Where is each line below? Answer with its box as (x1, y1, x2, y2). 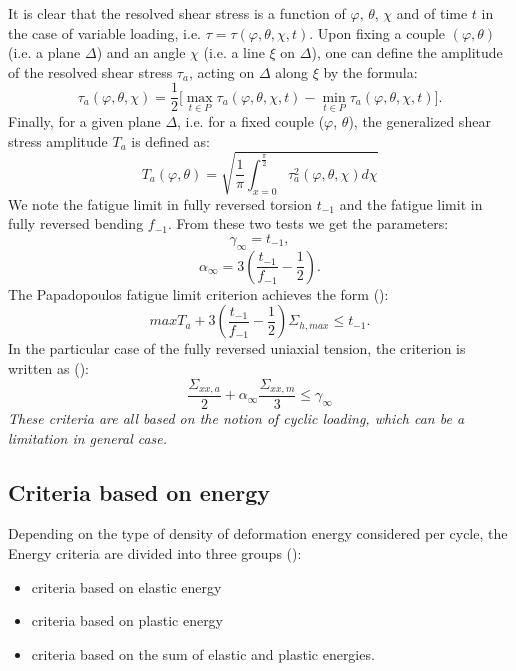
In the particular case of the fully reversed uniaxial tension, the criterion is (8, 338, 466, 359)
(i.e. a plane (8, 42, 81, 63)
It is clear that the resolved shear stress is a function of (8, 3, 346, 23)
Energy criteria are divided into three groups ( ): (8, 543, 302, 564)
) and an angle (96, 42, 186, 63)
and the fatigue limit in (339, 193, 483, 214)
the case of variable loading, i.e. (8, 22, 202, 43)
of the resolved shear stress (8, 61, 173, 82)
